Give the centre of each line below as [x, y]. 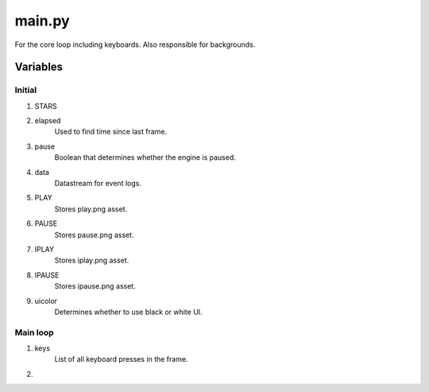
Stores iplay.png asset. [92, 260]
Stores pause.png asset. [94, 235]
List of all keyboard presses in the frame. [121, 359]
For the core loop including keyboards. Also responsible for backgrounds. [135, 45]
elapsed [48, 121]
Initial [26, 90]
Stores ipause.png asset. [95, 286]
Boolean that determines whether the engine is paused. [145, 157]
